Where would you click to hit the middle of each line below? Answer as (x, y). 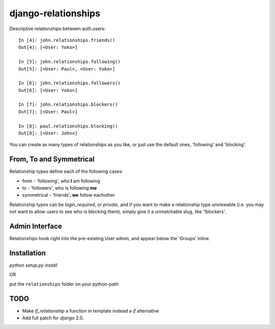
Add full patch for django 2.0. (53, 318)
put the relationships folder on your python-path (64, 284)
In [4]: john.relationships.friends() (67, 40)
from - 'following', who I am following (61, 181)
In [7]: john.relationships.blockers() (68, 104)
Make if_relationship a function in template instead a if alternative (91, 311)
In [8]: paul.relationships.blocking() (68, 126)
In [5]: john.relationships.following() (70, 62)
